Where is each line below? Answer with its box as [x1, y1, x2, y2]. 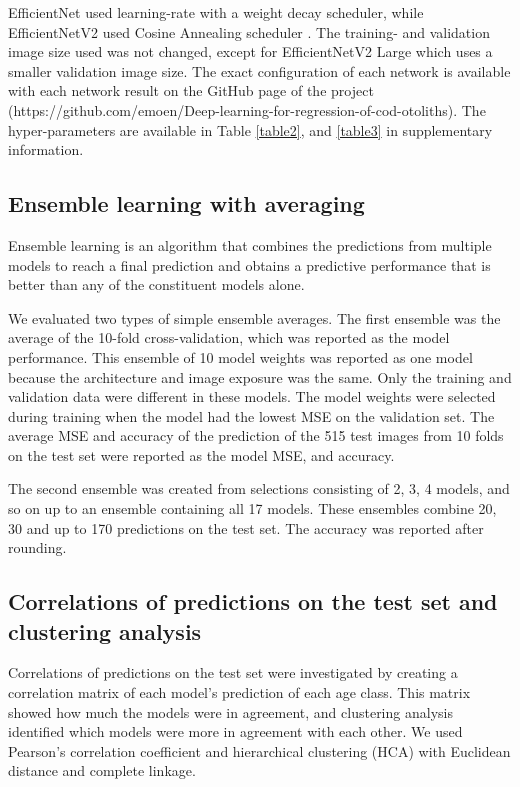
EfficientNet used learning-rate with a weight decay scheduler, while [8, 2, 424, 22]
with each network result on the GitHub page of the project [8, 80, 374, 101]
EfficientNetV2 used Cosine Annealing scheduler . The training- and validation [8, 21, 490, 42]
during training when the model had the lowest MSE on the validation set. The [8, 405, 495, 426]
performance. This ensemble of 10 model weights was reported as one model [8, 346, 473, 367]
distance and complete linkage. [8, 760, 196, 781]
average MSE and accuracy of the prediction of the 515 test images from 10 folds [8, 425, 504, 446]
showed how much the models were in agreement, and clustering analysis [8, 701, 453, 722]
